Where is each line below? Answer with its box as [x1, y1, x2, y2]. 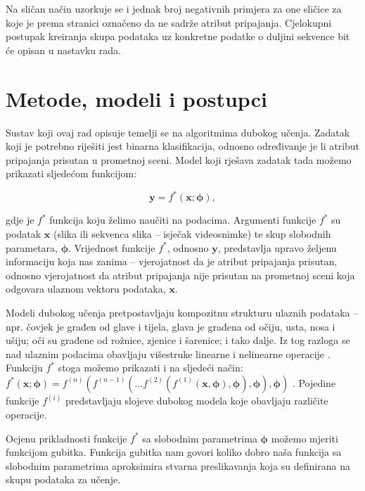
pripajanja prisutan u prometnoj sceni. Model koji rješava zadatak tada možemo [6, 152, 352, 167]
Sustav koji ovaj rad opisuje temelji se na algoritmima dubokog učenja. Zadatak [6, 125, 350, 139]
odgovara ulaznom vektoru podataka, [6, 281, 166, 296]
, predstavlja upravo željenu [217, 240, 337, 255]
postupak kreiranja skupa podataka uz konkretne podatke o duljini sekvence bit [6, 29, 350, 44]
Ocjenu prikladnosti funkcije [6, 431, 127, 445]
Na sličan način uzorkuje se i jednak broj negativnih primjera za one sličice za [6, 1, 342, 15]
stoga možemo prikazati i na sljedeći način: [58, 360, 243, 375]
